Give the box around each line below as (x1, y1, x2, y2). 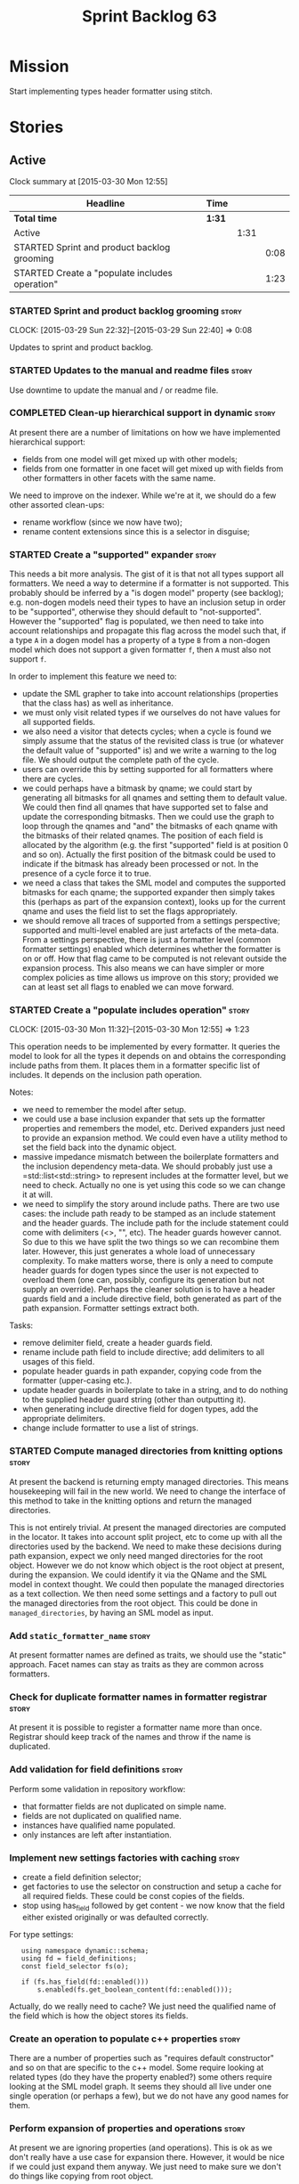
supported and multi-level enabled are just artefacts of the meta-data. (21, 925, 279, 936)
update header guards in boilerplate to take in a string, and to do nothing (21, 1385, 288, 1396)
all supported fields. (21, 717, 96, 728)
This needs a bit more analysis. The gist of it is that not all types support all (9, 568, 285, 580)
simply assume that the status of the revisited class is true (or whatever (21, 736, 285, 746)
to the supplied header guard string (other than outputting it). (21, 1394, 246, 1405)
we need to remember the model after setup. (21, 1104, 187, 1115)
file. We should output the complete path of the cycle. (21, 754, 220, 765)
